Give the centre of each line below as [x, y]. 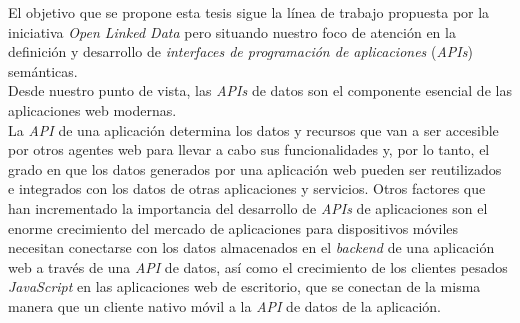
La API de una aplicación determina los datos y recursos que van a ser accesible [253, 129]
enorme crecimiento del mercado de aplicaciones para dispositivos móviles [233, 227]
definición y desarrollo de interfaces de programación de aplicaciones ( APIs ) [240, 51]
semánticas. [43, 70]
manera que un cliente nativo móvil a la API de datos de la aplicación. [224, 305]
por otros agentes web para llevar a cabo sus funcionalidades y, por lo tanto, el [249, 149]
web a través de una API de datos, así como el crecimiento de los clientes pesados [258, 266]
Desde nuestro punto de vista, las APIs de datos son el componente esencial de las [260, 90]
